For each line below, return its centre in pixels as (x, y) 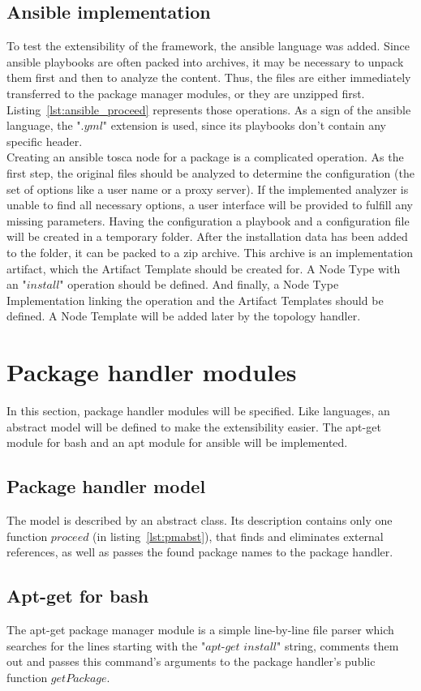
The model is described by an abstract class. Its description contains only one (200, 520)
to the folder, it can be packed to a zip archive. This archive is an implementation (210, 252)
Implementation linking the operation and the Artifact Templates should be (195, 300)
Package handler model (106, 486)
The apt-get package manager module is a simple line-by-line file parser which (200, 629)
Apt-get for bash (78, 596)
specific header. (45, 141)
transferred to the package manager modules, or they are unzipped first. (186, 93)
